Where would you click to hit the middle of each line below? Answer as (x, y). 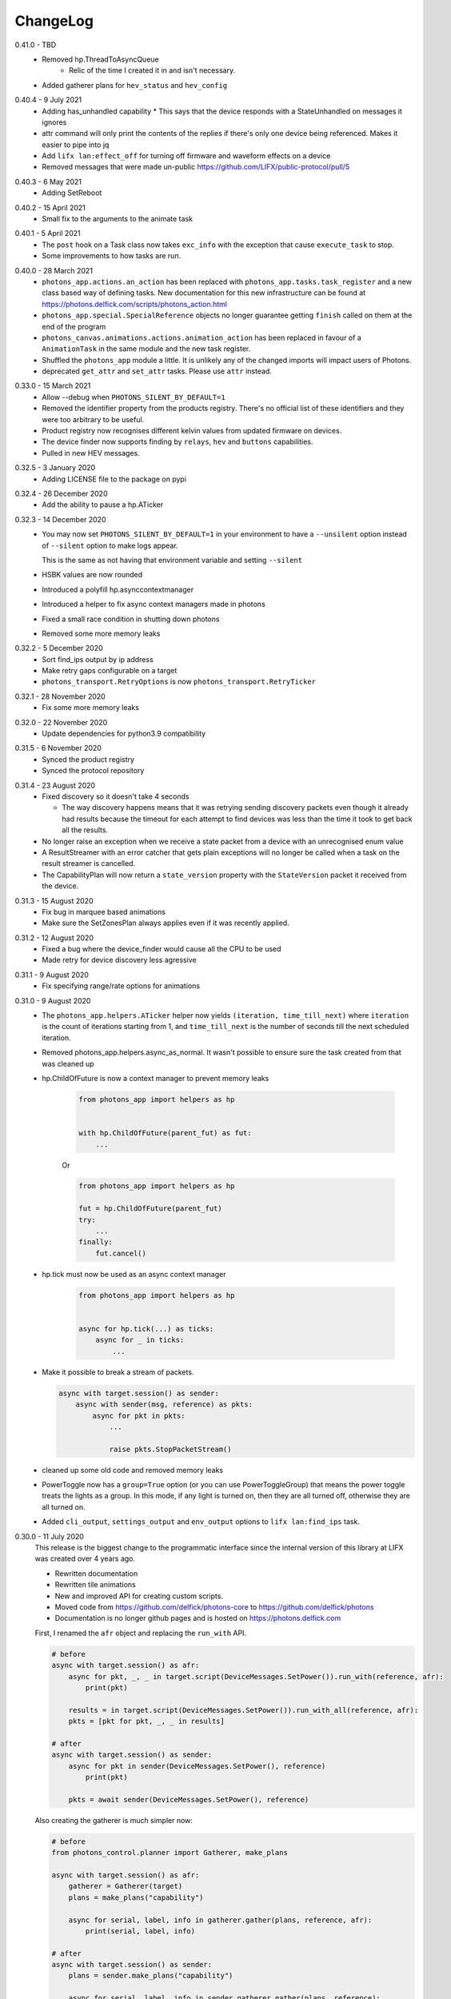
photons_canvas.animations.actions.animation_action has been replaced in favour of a (202, 337)
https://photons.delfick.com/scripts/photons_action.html (135, 304)
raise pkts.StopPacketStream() (170, 1449)
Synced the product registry (88, 759)
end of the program (74, 326)
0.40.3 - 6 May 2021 (48, 182)
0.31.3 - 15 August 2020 (54, 900)
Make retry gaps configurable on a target (110, 671)
